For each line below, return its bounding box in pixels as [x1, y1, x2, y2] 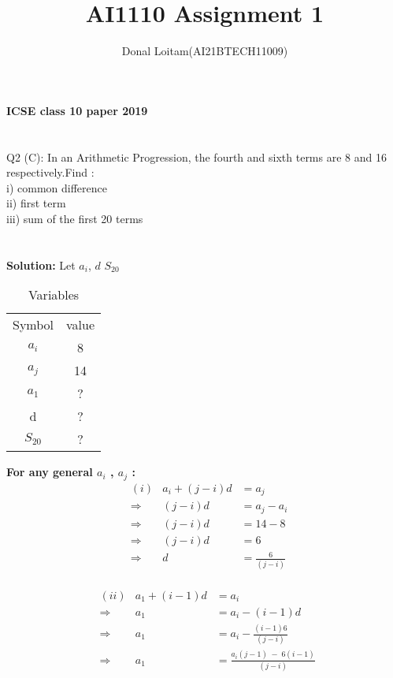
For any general [6, 464, 93, 480]
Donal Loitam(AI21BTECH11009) [121, 43, 288, 59]
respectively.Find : [6, 164, 95, 181]
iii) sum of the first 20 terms [6, 210, 143, 226]
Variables [28, 285, 80, 304]
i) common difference [6, 179, 107, 196]
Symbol [13, 315, 54, 334]
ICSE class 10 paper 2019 [6, 102, 148, 118]
